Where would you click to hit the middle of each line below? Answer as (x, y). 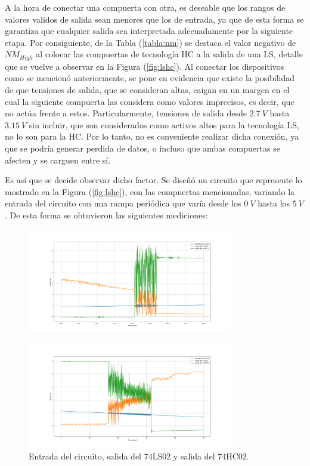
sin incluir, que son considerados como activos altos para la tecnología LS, (164, 124)
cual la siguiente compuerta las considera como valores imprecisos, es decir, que (150, 101)
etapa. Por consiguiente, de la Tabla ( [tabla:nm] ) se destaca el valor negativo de (151, 42)
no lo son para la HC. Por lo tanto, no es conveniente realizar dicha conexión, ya (152, 136)
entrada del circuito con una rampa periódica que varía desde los (123, 203)
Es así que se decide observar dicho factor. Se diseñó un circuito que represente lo (154, 180)
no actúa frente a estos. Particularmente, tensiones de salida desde (126, 113)
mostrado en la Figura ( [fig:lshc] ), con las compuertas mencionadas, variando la (150, 191)
